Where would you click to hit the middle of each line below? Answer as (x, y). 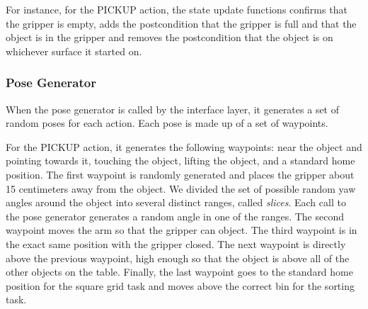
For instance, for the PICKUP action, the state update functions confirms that (177, 9)
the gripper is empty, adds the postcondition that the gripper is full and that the (181, 23)
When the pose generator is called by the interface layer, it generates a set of (173, 109)
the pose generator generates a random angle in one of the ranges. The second (175, 216)
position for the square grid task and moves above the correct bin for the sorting (180, 285)
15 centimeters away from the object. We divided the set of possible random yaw (181, 188)
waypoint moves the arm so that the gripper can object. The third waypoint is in (182, 230)
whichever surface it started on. (74, 51)
